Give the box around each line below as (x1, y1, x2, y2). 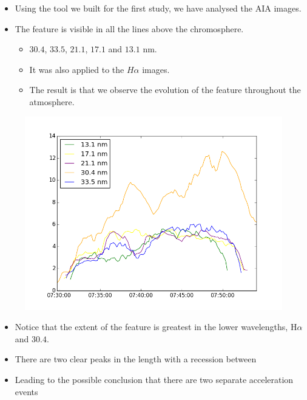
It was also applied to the (29, 63, 124, 75)
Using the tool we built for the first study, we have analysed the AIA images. (15, 2, 302, 14)
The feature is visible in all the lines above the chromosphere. (15, 22, 244, 35)
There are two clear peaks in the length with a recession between (15, 353, 257, 365)
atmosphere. (29, 95, 75, 108)
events (15, 385, 38, 398)
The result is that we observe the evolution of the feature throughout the (29, 83, 301, 96)
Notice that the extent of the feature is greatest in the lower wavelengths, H (15, 320, 297, 333)
